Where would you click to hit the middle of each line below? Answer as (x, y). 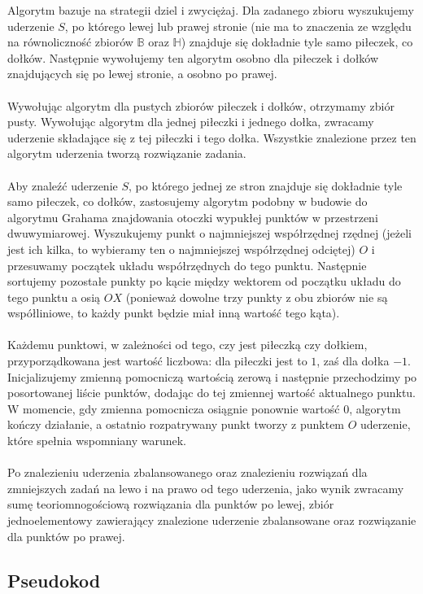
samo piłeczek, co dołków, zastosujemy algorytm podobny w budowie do (188, 201)
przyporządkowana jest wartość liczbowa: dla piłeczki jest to (157, 361)
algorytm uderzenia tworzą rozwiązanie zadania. (127, 153)
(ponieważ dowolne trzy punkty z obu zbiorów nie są (257, 297)
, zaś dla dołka (353, 361)
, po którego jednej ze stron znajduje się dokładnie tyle (266, 185)
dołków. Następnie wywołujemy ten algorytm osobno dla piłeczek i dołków (193, 57)
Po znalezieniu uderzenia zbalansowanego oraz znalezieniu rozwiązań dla (188, 472)
